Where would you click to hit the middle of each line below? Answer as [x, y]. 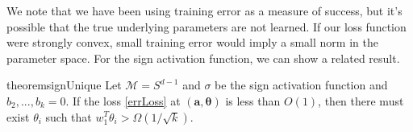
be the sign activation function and [301, 85]
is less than [253, 100]
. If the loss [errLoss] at [123, 100]
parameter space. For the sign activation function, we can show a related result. [203, 58]
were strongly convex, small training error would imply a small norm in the [192, 42]
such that [69, 116]
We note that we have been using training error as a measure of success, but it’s [204, 10]
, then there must [361, 100]
